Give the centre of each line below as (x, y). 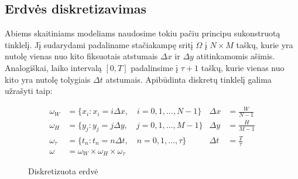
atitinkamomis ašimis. (236, 56)
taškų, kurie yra (265, 44)
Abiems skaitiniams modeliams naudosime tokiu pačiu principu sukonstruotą (143, 33)
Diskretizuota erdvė (63, 171)
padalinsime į (155, 67)
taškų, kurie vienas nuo (243, 67)
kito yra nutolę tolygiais (48, 79)
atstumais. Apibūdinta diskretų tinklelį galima (189, 79)
